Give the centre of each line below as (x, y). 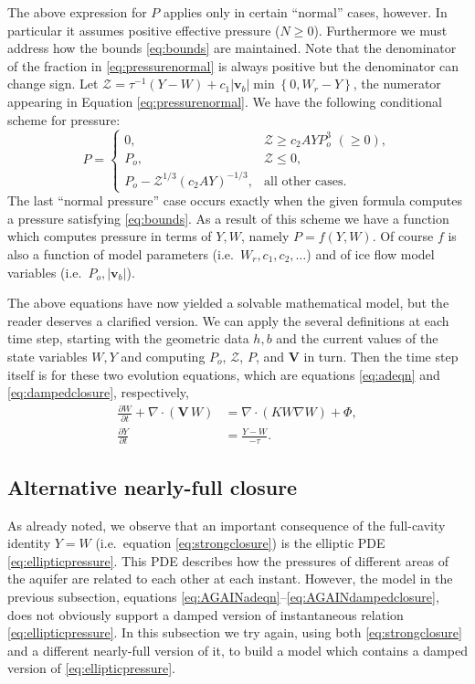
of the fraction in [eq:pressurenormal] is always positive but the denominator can (233, 65)
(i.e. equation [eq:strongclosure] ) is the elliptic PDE (240, 543)
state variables (47, 356)
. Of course (403, 236)
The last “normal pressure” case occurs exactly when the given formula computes (235, 200)
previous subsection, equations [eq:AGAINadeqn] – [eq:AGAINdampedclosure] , (223, 597)
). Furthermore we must (380, 30)
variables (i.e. (45, 272)
